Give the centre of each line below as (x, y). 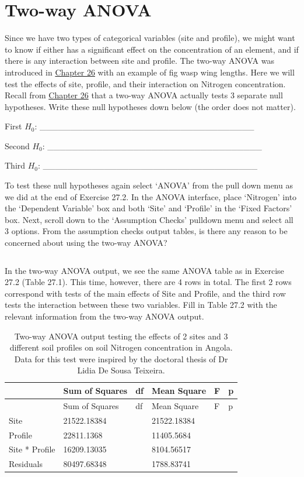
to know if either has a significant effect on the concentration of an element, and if (152, 49)
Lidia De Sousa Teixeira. (121, 370)
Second (17, 145)
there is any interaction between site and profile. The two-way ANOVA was (139, 61)
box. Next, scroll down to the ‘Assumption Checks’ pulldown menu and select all (149, 219)
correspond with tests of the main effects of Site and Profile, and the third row (145, 293)
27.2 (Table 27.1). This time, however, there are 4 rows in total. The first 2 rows (148, 282)
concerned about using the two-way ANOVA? (86, 243)
